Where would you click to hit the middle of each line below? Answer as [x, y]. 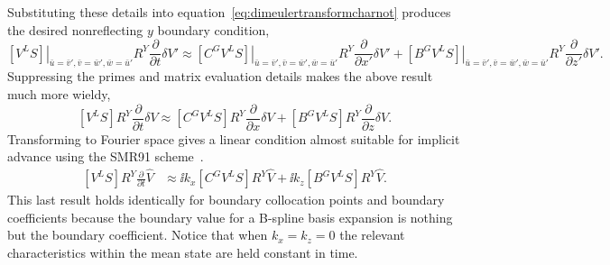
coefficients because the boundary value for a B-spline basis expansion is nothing [230, 217]
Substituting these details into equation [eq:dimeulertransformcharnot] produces [229, 12]
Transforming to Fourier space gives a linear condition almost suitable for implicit [234, 138]
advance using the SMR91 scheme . [106, 156]
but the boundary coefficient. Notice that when [138, 235]
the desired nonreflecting [75, 29]
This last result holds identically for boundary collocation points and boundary [226, 200]
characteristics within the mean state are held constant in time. [183, 252]
